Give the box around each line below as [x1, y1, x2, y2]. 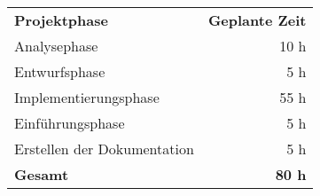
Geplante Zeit [207, 10, 307, 30]
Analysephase [14, 35, 98, 56]
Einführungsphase [14, 113, 125, 133]
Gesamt [14, 164, 69, 184]
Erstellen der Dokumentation [14, 138, 194, 159]
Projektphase [14, 10, 108, 30]
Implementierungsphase [14, 87, 160, 107]
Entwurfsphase [14, 61, 105, 82]
